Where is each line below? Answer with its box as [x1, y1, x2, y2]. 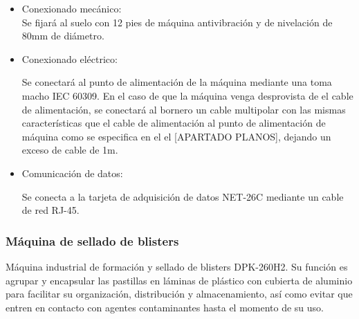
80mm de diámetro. [21, 28, 104, 43]
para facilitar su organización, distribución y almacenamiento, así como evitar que [6, 286, 353, 301]
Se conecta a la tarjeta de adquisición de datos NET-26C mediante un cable [21, 189, 344, 203]
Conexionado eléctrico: [21, 51, 118, 66]
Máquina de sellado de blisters [6, 232, 179, 249]
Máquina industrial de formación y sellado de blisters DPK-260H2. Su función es [6, 259, 348, 273]
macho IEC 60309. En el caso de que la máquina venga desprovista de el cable [21, 88, 353, 102]
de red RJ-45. [21, 203, 80, 217]
